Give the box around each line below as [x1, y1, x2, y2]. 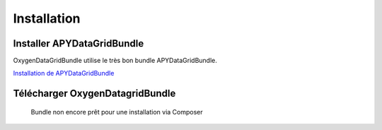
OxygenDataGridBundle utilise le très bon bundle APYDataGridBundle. [13, 57, 217, 65]
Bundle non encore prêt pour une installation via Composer [30, 107, 203, 116]
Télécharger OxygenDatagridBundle [13, 88, 176, 100]
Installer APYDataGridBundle [13, 37, 144, 49]
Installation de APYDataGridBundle [13, 69, 115, 78]
